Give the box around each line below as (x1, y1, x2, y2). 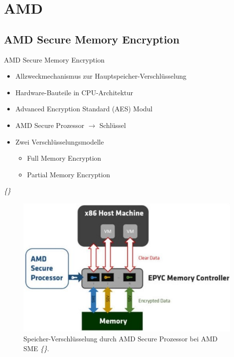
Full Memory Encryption (27, 153, 101, 163)
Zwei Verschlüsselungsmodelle (15, 136, 104, 147)
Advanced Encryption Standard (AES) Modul (15, 104, 153, 114)
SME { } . (23, 343, 49, 353)
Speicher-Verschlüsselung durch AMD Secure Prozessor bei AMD (23, 334, 218, 343)
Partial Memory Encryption (27, 169, 110, 179)
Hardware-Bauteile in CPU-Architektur (15, 87, 134, 97)
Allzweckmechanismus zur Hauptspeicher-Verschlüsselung (15, 71, 187, 81)
